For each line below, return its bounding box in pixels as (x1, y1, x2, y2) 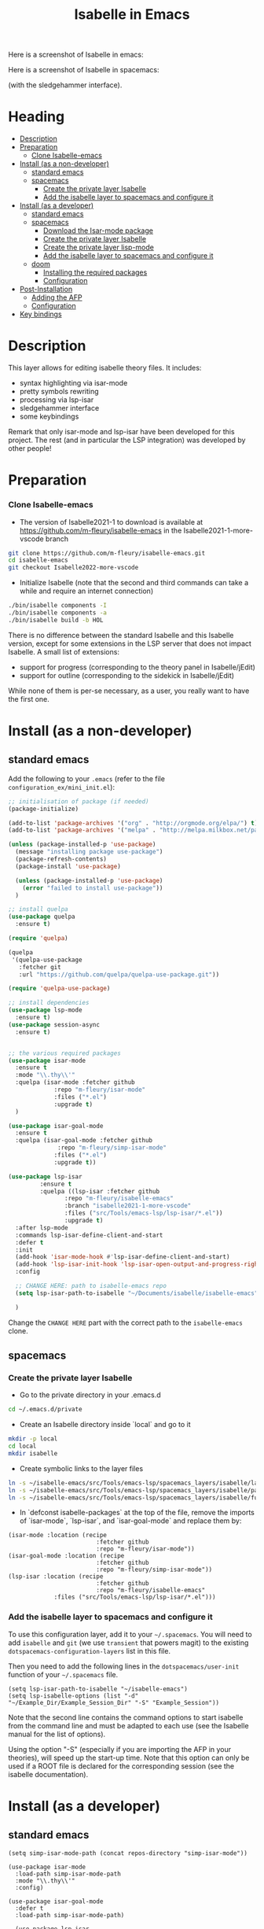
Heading (8, 108, 65, 126)
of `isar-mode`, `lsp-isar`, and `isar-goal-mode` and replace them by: (19, 1516, 242, 1525)
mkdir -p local (8, 1435, 58, 1443)
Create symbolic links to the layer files (19, 1463, 144, 1473)
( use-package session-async (8, 1020, 101, 1028)
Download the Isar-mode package (42, 226, 153, 235)
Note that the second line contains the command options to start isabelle (8, 1713, 244, 1722)
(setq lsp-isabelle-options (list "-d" (8, 1691, 139, 1700)
